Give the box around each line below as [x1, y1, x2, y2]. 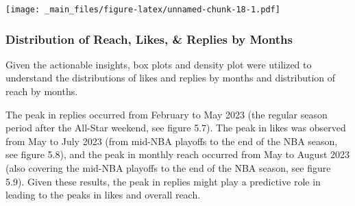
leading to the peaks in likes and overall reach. [5, 188, 201, 202]
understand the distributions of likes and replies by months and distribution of [5, 70, 336, 85]
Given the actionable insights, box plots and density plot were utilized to [5, 57, 312, 71]
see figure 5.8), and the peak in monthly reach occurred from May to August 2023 [5, 147, 350, 162]
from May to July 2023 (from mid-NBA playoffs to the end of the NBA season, [5, 133, 338, 148]
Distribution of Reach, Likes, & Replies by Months [5, 30, 293, 47]
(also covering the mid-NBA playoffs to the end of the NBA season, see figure [5, 161, 331, 175]
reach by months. [5, 84, 78, 99]
